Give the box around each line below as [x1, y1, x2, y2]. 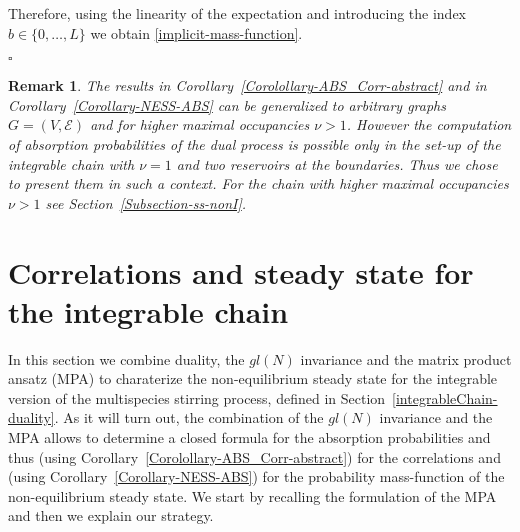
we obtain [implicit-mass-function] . [90, 22, 303, 43]
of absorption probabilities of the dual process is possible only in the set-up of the [8, 133, 501, 154]
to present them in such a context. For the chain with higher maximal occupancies [8, 173, 509, 194]
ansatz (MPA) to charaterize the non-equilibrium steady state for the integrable [8, 368, 498, 389]
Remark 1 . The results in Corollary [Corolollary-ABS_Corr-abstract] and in [8, 75, 487, 96]
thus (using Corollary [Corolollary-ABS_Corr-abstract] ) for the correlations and [8, 446, 501, 467]
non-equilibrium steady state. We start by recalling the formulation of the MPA [8, 485, 497, 506]
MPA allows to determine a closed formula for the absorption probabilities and [8, 427, 491, 448]
